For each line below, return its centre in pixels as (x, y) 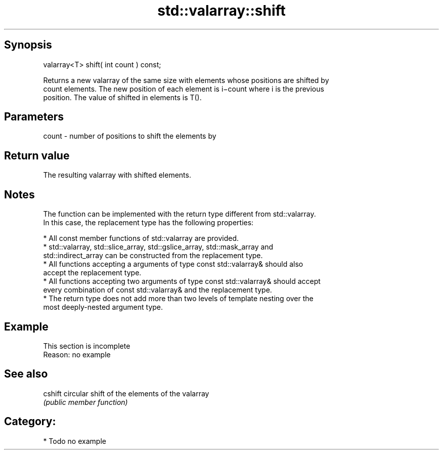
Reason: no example (77, 354)
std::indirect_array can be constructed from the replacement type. (153, 256)
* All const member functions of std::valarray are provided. (141, 238)
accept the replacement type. (92, 273)
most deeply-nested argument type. (103, 307)
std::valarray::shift (221, 11)
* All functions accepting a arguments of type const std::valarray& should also (173, 264)
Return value (37, 155)
